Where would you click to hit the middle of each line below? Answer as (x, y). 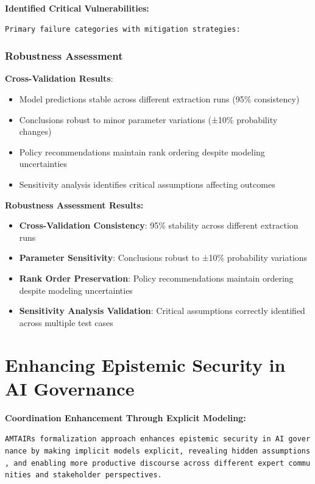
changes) (35, 131)
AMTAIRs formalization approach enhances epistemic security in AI (145, 439)
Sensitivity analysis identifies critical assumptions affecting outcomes (147, 184)
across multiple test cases (66, 322)
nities (18, 475)
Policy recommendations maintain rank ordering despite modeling (142, 151)
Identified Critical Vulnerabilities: (77, 8)
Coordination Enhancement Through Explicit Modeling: (126, 417)
